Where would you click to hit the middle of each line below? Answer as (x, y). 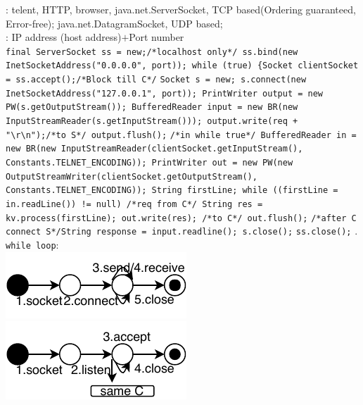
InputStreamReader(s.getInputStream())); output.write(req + (152, 122)
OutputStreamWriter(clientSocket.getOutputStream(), (132, 176)
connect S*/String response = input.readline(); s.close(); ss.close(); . (182, 231)
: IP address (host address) (64, 37)
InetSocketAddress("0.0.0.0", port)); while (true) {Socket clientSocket (182, 66)
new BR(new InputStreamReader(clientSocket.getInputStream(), (154, 149)
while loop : (32, 244)
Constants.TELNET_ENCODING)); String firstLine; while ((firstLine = (172, 191)
